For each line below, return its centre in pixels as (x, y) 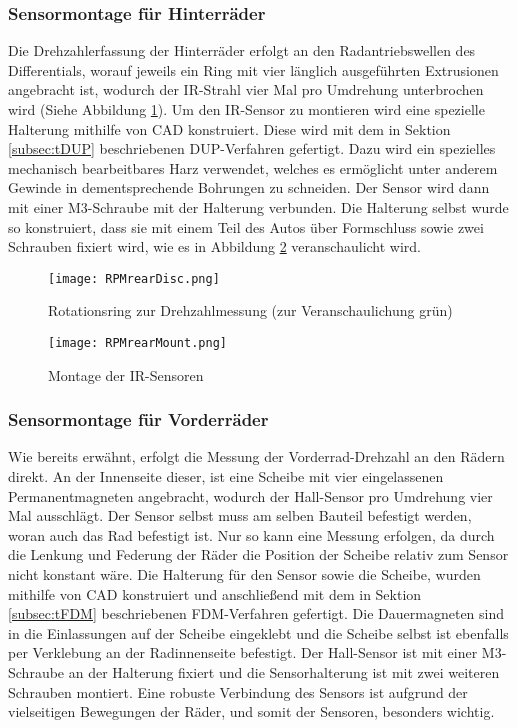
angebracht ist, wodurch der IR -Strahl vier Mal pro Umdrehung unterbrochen (246, 89)
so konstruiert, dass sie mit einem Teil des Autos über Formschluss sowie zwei (246, 226)
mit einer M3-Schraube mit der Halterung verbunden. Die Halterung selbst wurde (258, 206)
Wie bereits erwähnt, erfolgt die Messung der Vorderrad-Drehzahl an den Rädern (256, 456)
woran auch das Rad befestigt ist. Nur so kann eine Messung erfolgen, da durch (251, 534)
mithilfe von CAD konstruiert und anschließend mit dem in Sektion (215, 593)
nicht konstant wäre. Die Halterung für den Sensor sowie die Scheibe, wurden (244, 574)
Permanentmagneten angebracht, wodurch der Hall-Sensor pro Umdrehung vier (250, 495)
